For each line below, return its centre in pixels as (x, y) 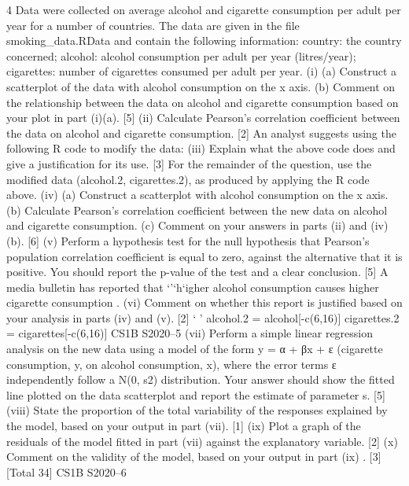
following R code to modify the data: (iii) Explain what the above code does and (201, 148)
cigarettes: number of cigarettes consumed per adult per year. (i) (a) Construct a (202, 71)
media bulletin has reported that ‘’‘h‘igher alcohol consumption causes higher (193, 287)
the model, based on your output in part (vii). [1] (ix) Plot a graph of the (184, 426)
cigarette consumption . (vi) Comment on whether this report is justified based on (204, 302)
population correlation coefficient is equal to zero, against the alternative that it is (204, 256)
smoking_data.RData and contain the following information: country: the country (204, 40)
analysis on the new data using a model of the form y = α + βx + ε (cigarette (195, 349)
